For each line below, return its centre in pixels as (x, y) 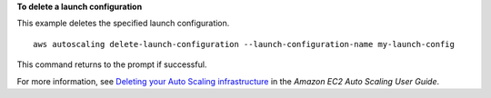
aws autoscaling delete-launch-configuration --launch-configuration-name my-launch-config (244, 44)
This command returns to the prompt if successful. (112, 64)
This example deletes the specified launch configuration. (123, 24)
